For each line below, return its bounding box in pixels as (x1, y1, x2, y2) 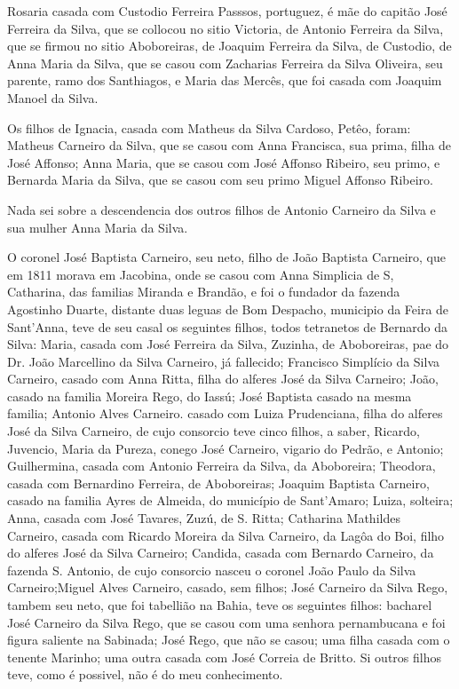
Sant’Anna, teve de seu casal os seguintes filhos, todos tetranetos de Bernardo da (7, 317, 447, 336)
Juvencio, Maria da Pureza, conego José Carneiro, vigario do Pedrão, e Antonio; (7, 439, 444, 457)
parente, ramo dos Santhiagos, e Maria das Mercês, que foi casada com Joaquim (7, 71, 442, 90)
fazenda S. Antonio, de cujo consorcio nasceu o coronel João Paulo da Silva (7, 560, 416, 579)
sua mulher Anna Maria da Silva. (7, 218, 188, 236)
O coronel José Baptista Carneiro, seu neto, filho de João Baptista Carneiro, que (7, 248, 446, 266)
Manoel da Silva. (7, 88, 99, 107)
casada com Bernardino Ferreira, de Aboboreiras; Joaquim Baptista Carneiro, (7, 473, 430, 492)
